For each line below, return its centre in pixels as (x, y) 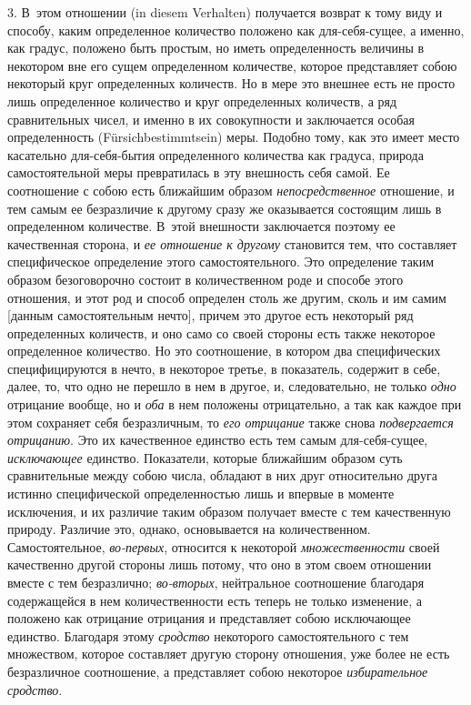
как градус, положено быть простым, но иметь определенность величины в (216, 48)
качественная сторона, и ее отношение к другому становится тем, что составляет (232, 243)
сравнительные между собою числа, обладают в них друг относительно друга (222, 475)
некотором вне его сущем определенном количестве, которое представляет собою (232, 65)
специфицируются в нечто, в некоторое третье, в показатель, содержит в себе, (224, 368)
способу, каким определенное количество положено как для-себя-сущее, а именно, (236, 30)
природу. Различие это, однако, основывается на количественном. (189, 529)
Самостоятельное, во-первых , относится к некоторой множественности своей (224, 546)
